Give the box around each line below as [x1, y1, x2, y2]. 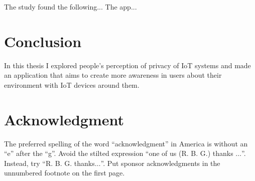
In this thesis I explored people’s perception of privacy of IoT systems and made [4, 60, 251, 70]
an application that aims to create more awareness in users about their [4, 70, 222, 80]
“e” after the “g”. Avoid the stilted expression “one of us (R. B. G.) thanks [4, 148, 233, 158]
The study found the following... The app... [4, 2, 137, 12]
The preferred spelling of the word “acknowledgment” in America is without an [4, 138, 248, 148]
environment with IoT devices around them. [4, 79, 140, 90]
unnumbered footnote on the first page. [4, 167, 125, 178]
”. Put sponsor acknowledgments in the [100, 157, 220, 168]
